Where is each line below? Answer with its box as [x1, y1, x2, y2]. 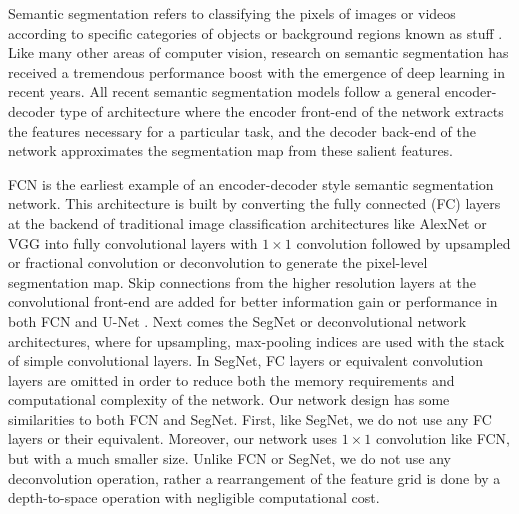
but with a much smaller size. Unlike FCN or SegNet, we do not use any [8, 448, 452, 469]
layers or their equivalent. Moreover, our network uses [8, 428, 338, 449]
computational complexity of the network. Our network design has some [8, 389, 450, 410]
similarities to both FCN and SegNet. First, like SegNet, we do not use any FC [8, 408, 492, 429]
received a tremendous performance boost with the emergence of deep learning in [8, 61, 505, 82]
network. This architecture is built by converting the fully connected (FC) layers [8, 193, 501, 214]
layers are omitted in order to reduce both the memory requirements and [8, 369, 455, 390]
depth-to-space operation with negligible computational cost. [8, 487, 380, 508]
